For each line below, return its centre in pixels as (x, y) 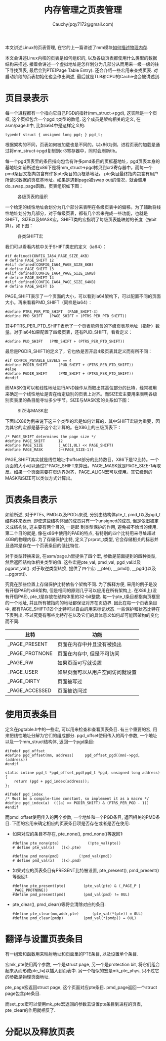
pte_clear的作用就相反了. (30, 1010)
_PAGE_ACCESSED (30, 690)
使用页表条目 (31, 715)
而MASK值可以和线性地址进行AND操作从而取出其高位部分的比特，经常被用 (81, 388)
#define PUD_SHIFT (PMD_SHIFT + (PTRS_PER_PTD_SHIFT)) (65, 341)
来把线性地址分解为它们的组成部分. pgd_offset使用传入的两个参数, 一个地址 (81, 735)
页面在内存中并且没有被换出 (90, 644)
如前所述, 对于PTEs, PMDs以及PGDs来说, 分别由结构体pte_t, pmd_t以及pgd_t (83, 514)
